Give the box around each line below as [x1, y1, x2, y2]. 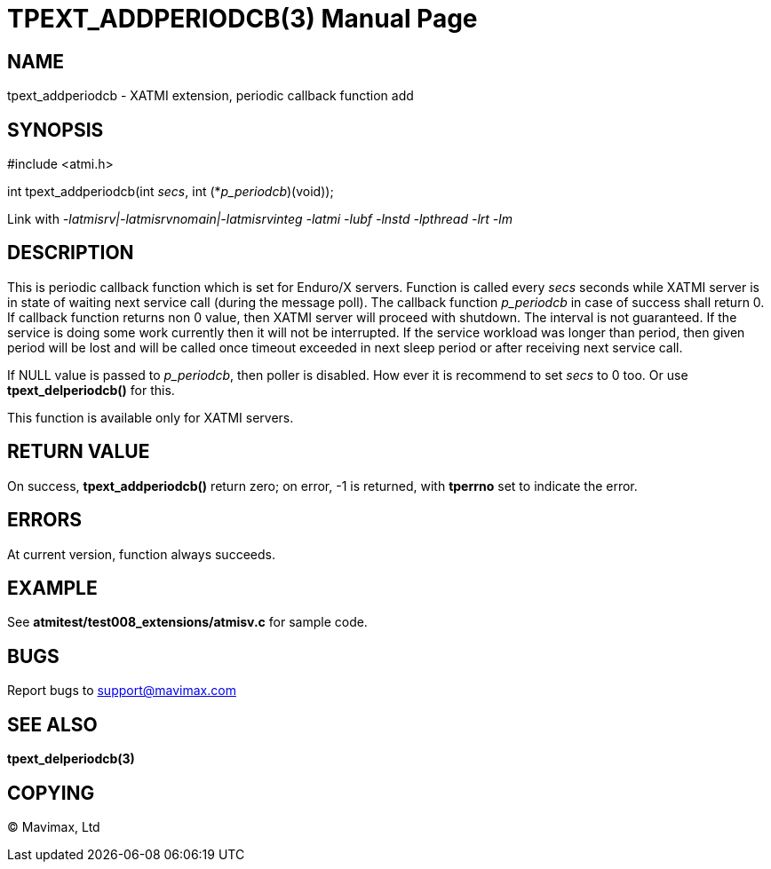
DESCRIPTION [7, 241, 134, 265]
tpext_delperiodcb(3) [7, 751, 135, 767]
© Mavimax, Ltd [7, 818, 100, 834]
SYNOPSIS [7, 118, 104, 141]
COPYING [7, 781, 95, 804]
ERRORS [7, 509, 83, 532]
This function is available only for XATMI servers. [7, 409, 294, 425]
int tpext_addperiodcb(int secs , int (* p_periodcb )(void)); [7, 184, 334, 200]
